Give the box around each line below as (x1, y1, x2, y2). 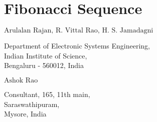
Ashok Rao (4, 76, 38, 84)
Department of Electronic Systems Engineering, (4, 40, 150, 51)
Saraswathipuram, (4, 98, 60, 109)
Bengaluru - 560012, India (4, 60, 84, 70)
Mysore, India (4, 108, 47, 119)
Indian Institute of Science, (4, 50, 87, 60)
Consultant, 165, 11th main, (4, 88, 90, 99)
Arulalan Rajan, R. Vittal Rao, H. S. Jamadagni (4, 27, 153, 34)
